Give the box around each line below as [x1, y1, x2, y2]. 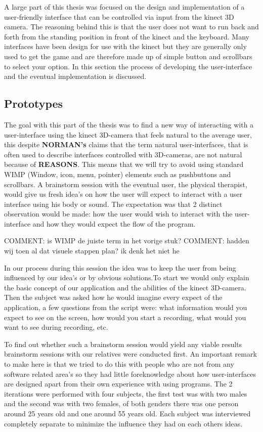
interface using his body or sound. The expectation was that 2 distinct [4, 198, 223, 209]
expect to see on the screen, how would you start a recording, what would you [4, 312, 246, 322]
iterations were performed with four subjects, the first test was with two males [4, 388, 247, 399]
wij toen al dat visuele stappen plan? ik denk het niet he [4, 245, 180, 256]
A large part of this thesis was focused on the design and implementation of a [4, 2, 245, 12]
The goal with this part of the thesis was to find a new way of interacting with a [4, 119, 254, 129]
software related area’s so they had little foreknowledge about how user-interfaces [4, 368, 256, 379]
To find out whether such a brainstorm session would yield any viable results [4, 338, 242, 349]
